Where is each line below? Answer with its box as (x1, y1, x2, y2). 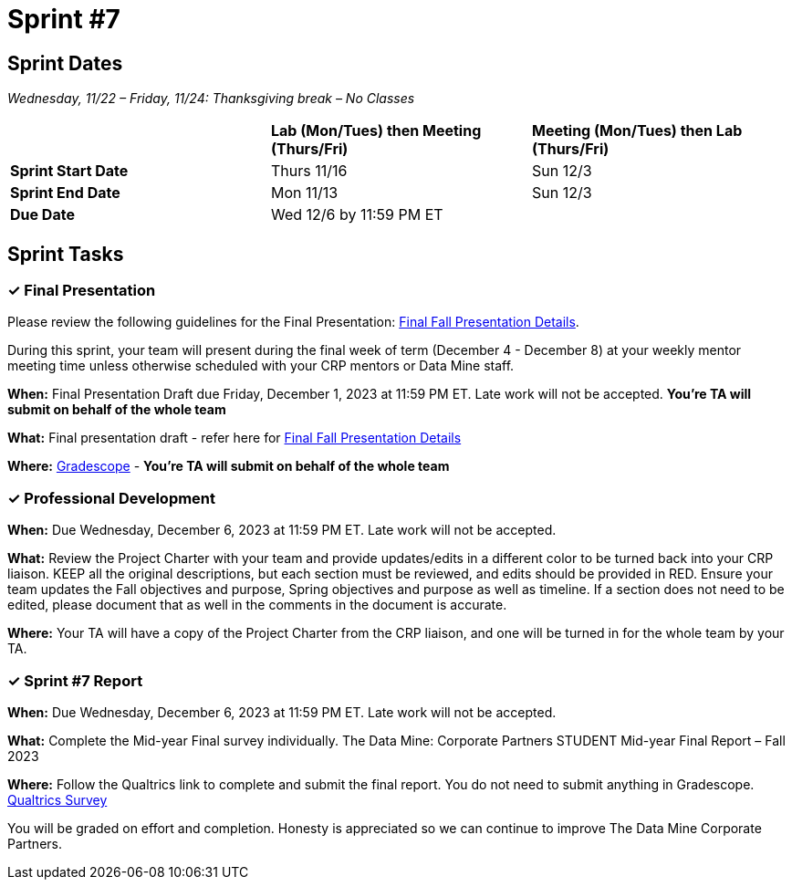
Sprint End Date (10, 183, 120, 203)
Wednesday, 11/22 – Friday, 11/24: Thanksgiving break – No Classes (7, 90, 415, 107)
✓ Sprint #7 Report (7, 671, 143, 690)
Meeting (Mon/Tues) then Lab (531, 121, 743, 141)
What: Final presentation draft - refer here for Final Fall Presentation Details (7, 430, 462, 446)
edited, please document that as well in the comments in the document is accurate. (7, 597, 507, 613)
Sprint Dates (7, 51, 123, 75)
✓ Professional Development (7, 488, 216, 507)
